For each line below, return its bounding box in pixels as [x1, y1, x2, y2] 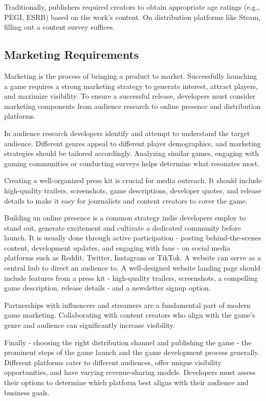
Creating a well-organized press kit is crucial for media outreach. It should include [4, 175, 262, 186]
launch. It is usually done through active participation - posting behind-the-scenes [4, 232, 261, 243]
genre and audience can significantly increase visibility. [4, 320, 175, 330]
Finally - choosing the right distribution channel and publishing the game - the [4, 337, 252, 347]
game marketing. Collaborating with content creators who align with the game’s [4, 309, 255, 320]
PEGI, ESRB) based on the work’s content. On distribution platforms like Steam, [4, 11, 261, 22]
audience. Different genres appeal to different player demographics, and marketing [4, 138, 261, 148]
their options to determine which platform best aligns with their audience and [4, 377, 249, 388]
